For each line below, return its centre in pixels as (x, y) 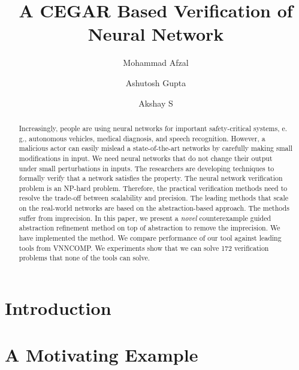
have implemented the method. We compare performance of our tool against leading (150, 238)
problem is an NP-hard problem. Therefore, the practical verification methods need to (153, 188)
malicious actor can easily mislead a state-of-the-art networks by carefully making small (156, 148)
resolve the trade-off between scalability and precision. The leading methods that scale (154, 198)
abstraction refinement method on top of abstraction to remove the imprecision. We (149, 228)
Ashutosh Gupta (156, 82)
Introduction (58, 308)
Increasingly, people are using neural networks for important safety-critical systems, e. (153, 128)
